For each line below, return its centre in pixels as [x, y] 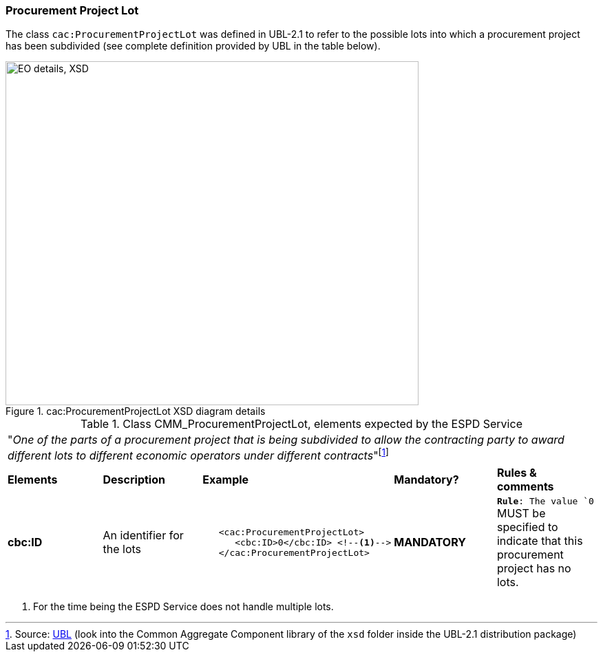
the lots [122, 549]
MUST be [521, 513]
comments [525, 486]
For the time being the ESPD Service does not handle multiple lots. [183, 606]
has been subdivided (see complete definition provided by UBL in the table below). [193, 46]
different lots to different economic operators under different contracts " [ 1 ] [198, 455]
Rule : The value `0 [545, 501]
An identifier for [143, 536]
